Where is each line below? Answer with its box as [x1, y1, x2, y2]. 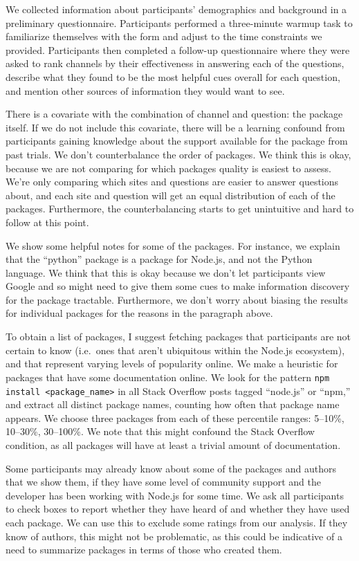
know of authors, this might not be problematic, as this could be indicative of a [6, 528, 342, 543]
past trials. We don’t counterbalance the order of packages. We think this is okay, [6, 147, 351, 161]
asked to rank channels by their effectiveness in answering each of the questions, [6, 56, 344, 71]
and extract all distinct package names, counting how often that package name [6, 397, 340, 412]
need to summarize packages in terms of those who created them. [6, 542, 282, 557]
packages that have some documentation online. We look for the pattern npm [6, 369, 330, 384]
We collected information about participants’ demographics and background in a [6, 2, 347, 16]
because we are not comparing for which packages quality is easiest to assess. [6, 160, 331, 175]
